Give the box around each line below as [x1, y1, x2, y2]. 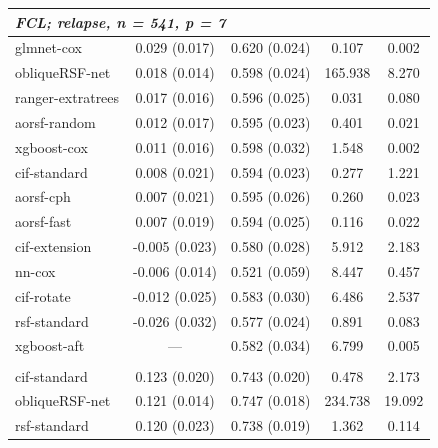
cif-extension [15, 236, 92, 257]
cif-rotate [15, 285, 71, 306]
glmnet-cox [15, 37, 82, 58]
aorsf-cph [15, 186, 71, 207]
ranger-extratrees [15, 87, 120, 108]
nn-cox [15, 260, 56, 281]
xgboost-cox [15, 136, 88, 157]
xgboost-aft [15, 335, 85, 356]
